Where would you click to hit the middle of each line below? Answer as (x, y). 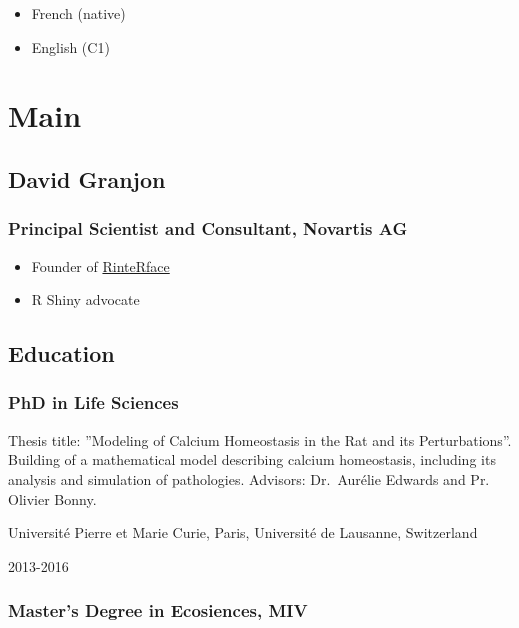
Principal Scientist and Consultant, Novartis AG (208, 228)
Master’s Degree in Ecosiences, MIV (158, 610)
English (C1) (70, 46)
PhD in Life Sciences (93, 402)
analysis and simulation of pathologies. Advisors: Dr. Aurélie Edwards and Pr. (249, 478)
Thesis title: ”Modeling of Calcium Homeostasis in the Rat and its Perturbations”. (260, 439)
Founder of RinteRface (100, 265)
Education (61, 353)
